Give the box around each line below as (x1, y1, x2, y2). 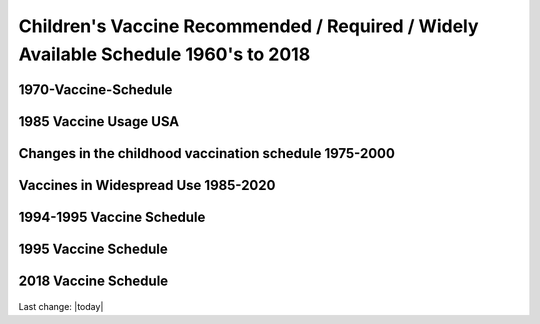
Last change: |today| (18, 301, 104, 313)
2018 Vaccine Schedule (18, 272, 169, 289)
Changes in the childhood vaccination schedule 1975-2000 (18, 145, 395, 162)
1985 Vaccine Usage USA (18, 113, 180, 130)
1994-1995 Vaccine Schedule (18, 208, 206, 225)
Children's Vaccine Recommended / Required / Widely (18, 15, 479, 37)
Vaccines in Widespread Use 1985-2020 (18, 176, 276, 194)
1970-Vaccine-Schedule (18, 81, 173, 98)
